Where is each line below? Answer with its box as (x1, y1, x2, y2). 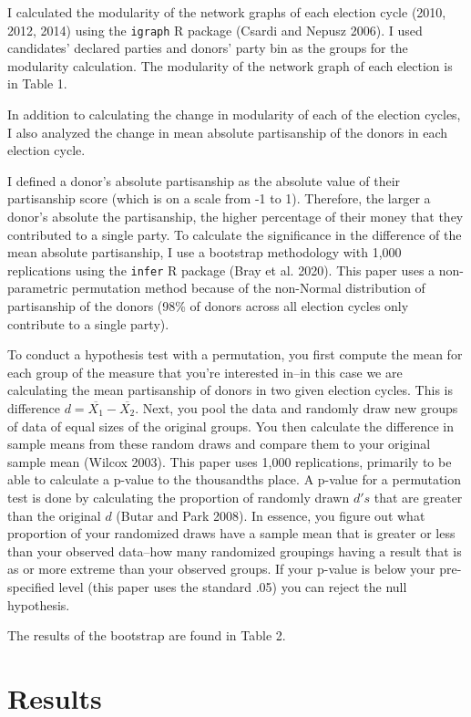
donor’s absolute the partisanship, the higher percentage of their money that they (7, 207, 464, 225)
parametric (7, 278, 68, 297)
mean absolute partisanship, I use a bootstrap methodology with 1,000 (7, 243, 402, 262)
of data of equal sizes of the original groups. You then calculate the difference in (7, 416, 454, 435)
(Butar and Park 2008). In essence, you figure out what (116, 505, 425, 525)
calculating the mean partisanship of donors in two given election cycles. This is (7, 380, 453, 400)
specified (7, 577, 55, 596)
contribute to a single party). (7, 314, 169, 333)
